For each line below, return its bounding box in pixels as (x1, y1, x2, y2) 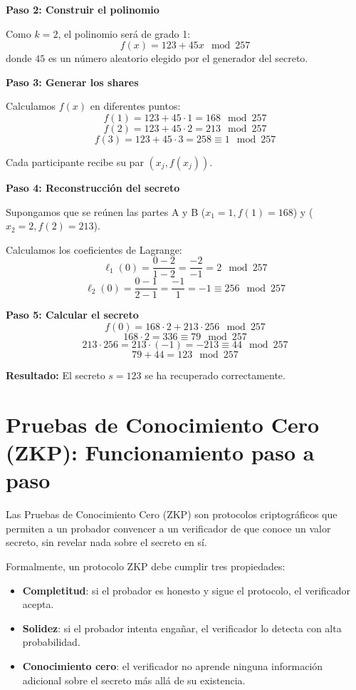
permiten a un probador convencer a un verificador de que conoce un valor (6, 520, 331, 535)
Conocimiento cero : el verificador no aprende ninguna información (22, 658, 323, 673)
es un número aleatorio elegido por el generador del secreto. (48, 51, 308, 66)
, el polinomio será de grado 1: (58, 26, 191, 41)
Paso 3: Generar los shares (6, 74, 139, 89)
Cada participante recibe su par (6, 154, 144, 169)
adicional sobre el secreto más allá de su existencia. (22, 672, 246, 687)
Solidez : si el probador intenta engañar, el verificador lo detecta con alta (22, 620, 342, 635)
